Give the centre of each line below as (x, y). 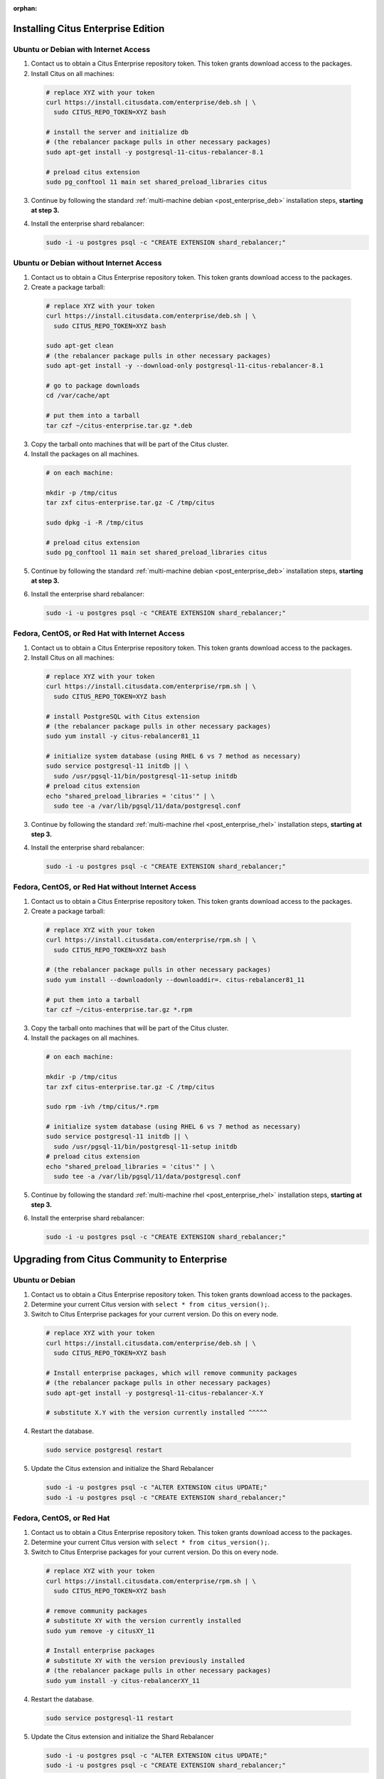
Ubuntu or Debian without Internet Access (87, 263)
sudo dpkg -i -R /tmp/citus (95, 522)
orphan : (25, 8)
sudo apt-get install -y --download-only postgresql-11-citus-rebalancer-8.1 (185, 366)
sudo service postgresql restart (104, 1450)
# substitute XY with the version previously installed (145, 1661)
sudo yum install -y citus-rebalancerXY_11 (123, 1680)
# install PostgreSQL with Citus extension (123, 716)
